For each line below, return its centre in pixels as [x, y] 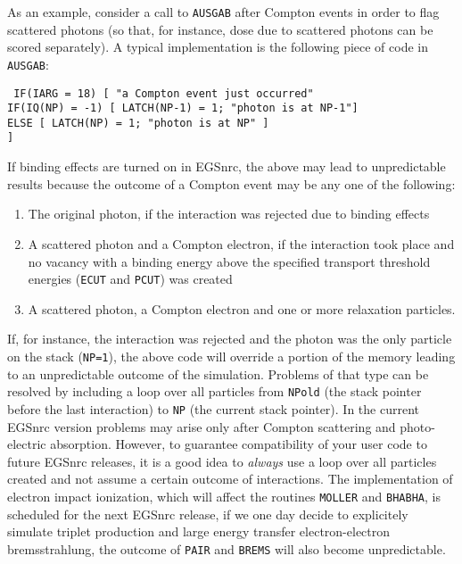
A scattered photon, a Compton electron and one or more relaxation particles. [242, 308]
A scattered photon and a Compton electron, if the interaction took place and [241, 243]
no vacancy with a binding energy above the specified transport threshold [229, 261]
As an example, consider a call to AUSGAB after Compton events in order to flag [223, 12]
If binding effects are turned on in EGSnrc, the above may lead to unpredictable [227, 166]
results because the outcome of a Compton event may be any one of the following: [231, 183]
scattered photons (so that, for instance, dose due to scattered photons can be [220, 29]
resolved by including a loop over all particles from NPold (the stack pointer [214, 391]
